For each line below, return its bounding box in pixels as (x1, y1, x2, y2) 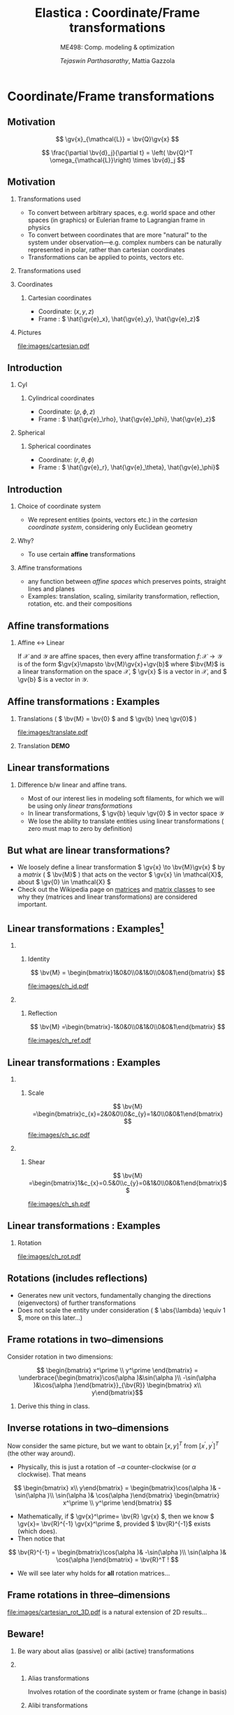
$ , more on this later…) (17, 1313, 83, 1322)
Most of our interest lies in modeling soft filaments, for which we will (27, 794, 225, 802)
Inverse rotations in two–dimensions (7, 1422, 169, 1434)
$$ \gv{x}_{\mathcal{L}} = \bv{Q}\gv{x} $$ (55, 134, 180, 143)
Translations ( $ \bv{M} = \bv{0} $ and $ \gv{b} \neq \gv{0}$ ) (17, 714, 197, 722)
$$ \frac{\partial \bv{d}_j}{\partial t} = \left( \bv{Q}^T (41, 148, 193, 157)
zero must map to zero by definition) (27, 824, 133, 832)
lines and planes (27, 584, 75, 593)
